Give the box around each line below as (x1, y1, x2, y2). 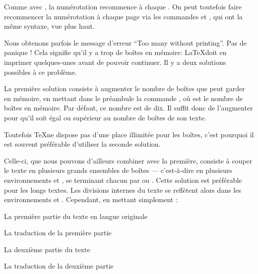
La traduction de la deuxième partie (4, 261, 114, 271)
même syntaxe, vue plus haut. (4, 21, 95, 31)
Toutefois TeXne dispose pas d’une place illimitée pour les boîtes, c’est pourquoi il (4, 129, 254, 139)
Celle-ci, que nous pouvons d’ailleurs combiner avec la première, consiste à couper (4, 155, 253, 165)
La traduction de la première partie (4, 227, 112, 238)
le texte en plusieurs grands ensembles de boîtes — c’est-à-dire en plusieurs (4, 165, 233, 175)
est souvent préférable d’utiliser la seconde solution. (4, 139, 161, 149)
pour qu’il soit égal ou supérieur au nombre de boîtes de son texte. (4, 112, 207, 122)
